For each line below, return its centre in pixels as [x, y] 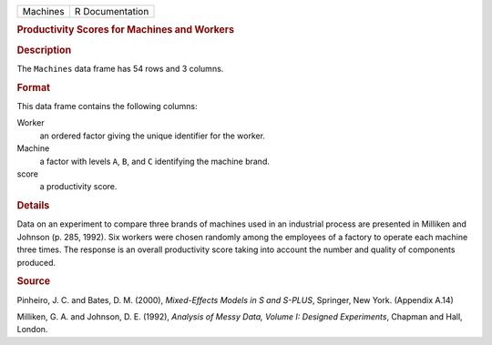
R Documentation [112, 11]
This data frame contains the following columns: [107, 106]
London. [32, 330]
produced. [36, 262]
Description [44, 50]
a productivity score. [78, 187]
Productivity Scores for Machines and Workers [126, 30]
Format [33, 87]
